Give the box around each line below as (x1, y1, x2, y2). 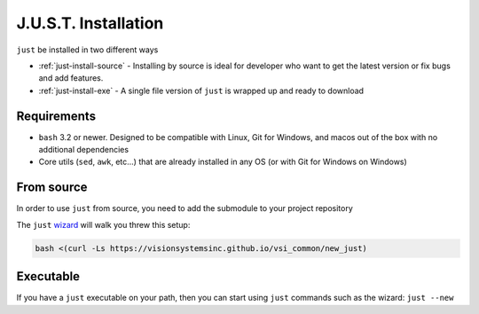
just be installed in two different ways (16, 44, 159, 55)
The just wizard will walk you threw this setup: (16, 219, 191, 230)
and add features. (38, 73, 104, 83)
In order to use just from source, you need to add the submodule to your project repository (16, 203, 354, 214)
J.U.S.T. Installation (16, 13, 164, 33)
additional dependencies (38, 145, 129, 155)
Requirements (16, 108, 97, 123)
